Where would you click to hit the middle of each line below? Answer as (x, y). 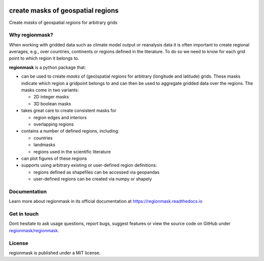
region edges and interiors (60, 117)
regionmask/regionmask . (34, 230)
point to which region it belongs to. (44, 58)
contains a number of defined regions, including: (70, 131)
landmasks (44, 145)
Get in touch (24, 214)
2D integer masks (51, 97)
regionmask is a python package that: (47, 67)
